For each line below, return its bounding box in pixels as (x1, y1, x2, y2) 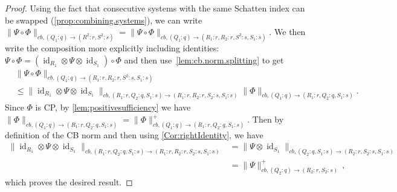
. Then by (247, 113, 284, 126)
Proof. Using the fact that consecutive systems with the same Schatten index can (5, 2, 305, 14)
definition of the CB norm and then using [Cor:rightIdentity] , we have (5, 128, 263, 141)
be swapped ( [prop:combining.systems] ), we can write (5, 13, 202, 26)
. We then (269, 25, 306, 38)
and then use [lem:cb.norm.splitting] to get (124, 53, 284, 66)
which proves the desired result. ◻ (5, 175, 133, 188)
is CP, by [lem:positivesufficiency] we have (35, 101, 191, 114)
